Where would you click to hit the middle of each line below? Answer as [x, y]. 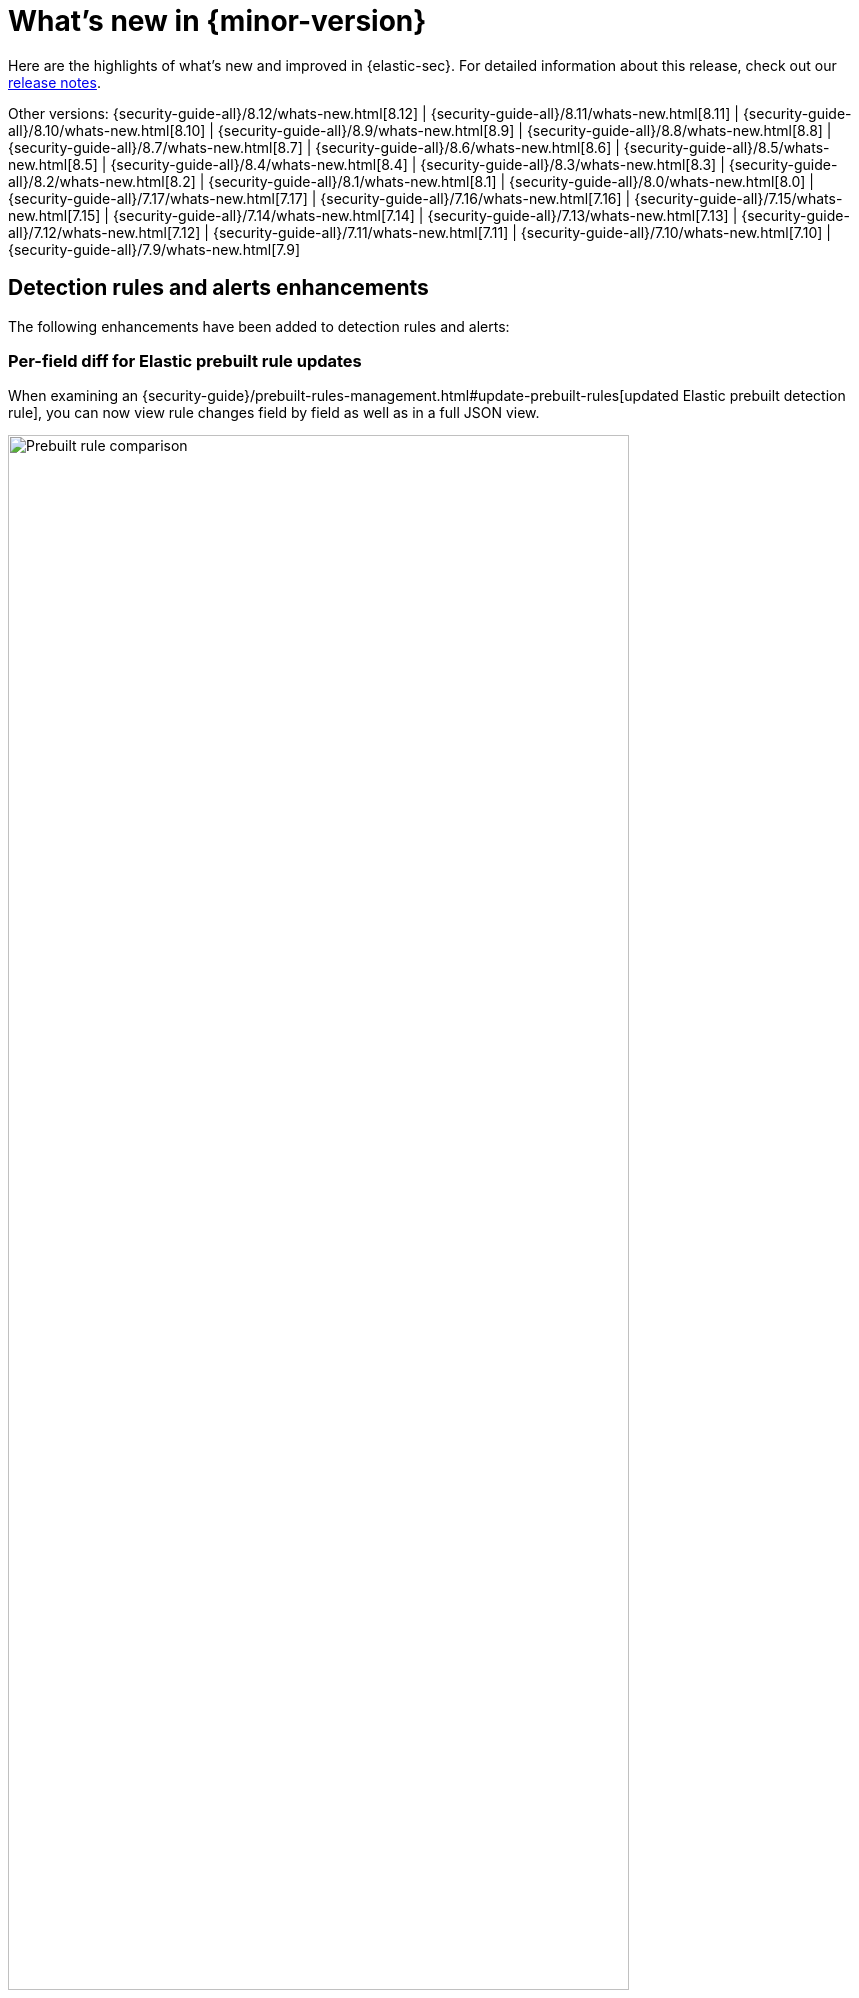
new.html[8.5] [53, 164]
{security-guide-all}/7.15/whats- [738, 198]
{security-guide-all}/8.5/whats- [726, 147]
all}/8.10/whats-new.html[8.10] [107, 130]
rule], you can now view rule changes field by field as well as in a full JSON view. [274, 413]
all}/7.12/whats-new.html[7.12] [104, 232]
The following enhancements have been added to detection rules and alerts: [259, 326]
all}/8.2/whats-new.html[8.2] [102, 181]
